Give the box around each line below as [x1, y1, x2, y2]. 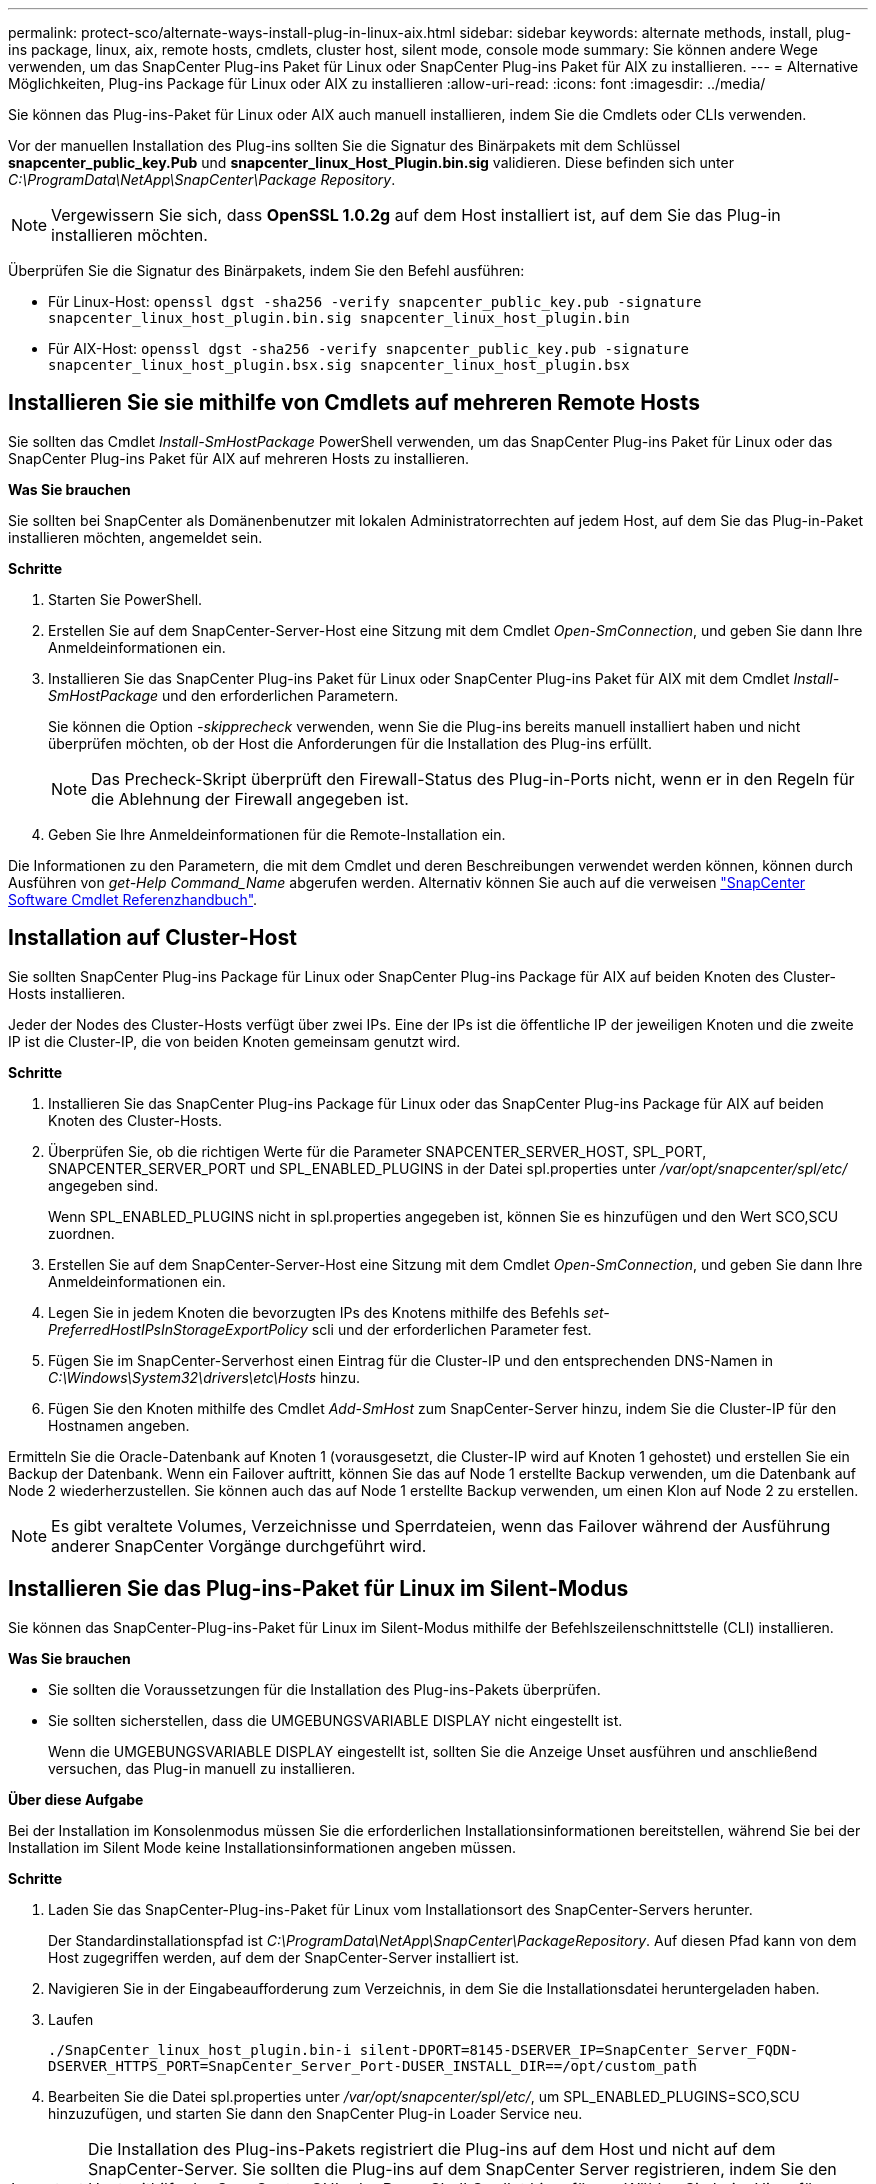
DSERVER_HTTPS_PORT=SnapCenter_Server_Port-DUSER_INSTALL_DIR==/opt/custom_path [48, 2057, 698, 2074]
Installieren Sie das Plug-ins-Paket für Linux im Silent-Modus [8, 1576, 629, 1602]
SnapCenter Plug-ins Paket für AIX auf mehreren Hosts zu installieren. [8, 449, 470, 467]
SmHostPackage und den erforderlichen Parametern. [48, 686, 399, 704]
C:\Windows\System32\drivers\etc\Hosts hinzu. [48, 1368, 361, 1386]
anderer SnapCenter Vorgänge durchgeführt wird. [51, 1535, 427, 1556]
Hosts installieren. [8, 984, 126, 1002]
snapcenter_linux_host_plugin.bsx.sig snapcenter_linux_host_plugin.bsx [48, 357, 630, 373]
